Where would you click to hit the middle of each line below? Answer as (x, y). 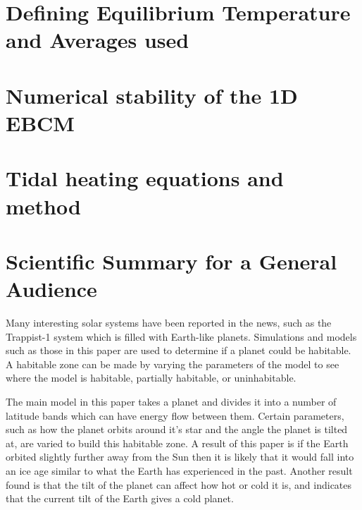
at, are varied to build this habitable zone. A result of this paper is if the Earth (177, 443)
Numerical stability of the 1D (152, 95)
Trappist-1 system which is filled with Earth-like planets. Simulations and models (181, 336)
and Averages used (98, 40)
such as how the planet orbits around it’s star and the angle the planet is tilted (177, 429)
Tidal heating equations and (145, 178)
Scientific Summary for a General (171, 261)
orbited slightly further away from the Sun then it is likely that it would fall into (180, 457)
